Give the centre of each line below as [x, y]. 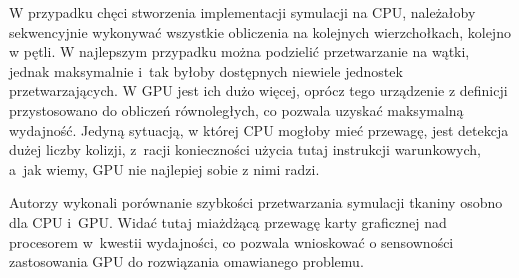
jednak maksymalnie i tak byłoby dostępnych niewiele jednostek [206, 70]
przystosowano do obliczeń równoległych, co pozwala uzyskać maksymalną [236, 109]
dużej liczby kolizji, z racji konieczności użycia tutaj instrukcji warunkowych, [245, 149]
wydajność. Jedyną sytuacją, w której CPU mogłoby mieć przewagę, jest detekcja [259, 129]
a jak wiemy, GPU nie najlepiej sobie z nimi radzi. [164, 168]
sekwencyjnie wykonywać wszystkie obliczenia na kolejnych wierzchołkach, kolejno [260, 31]
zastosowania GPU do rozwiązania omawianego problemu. [186, 261]
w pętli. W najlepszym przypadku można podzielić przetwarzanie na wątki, [239, 51]
